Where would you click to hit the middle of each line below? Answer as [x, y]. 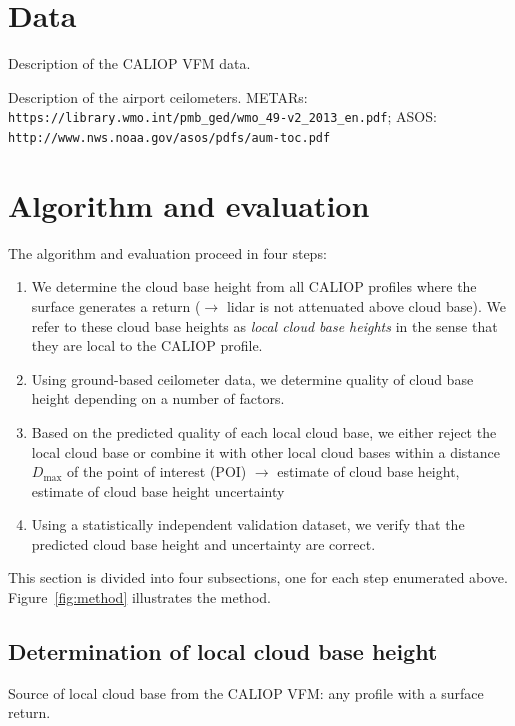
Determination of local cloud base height [223, 651]
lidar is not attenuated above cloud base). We [366, 305]
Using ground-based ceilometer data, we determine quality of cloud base [252, 378]
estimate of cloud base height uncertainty [158, 490]
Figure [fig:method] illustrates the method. [139, 597]
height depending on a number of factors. [158, 398]
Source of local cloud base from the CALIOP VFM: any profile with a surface [246, 692]
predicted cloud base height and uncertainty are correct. [203, 543]
